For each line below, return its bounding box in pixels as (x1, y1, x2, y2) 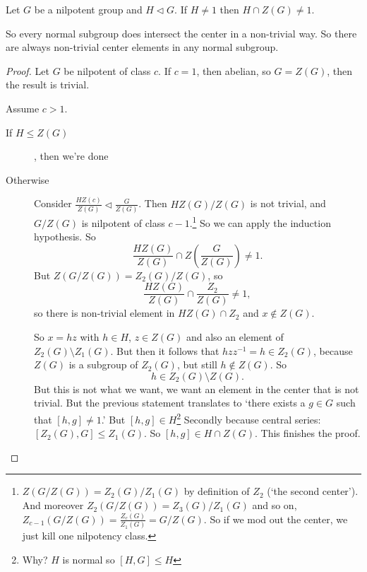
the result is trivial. (6, 77, 90, 92)
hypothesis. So (34, 229, 96, 244)
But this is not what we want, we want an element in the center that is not (34, 381, 359, 396)
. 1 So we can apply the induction (189, 213, 331, 230)
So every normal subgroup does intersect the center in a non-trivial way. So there (6, 25, 357, 40)
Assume (6, 100, 40, 115)
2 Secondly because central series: (176, 410, 321, 426)
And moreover (22, 498, 84, 513)
